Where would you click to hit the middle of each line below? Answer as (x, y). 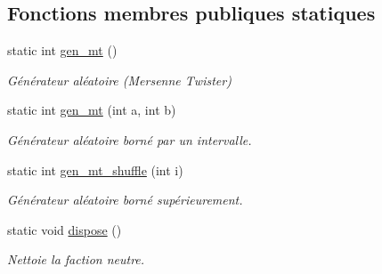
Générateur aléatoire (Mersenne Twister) (119, 80)
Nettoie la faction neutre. (76, 259)
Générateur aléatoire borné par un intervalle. (130, 139)
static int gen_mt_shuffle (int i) (95, 169)
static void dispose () (65, 229)
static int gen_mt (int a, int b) (92, 110)
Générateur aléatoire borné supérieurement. (125, 200)
